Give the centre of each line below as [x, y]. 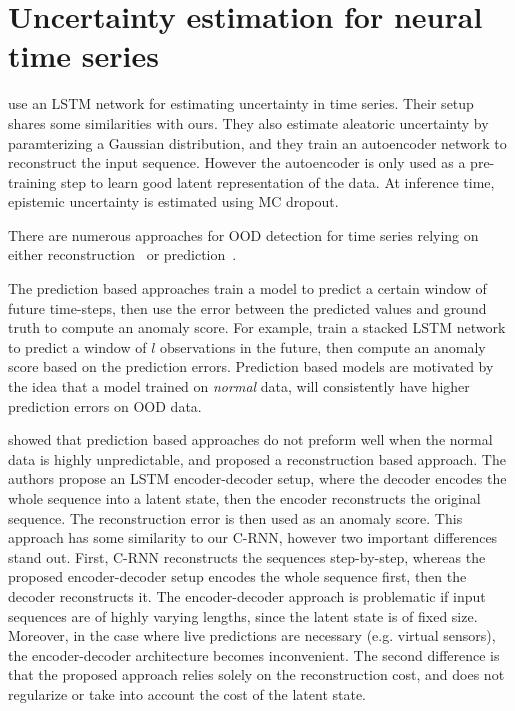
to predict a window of [77, 346]
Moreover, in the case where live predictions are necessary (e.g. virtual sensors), [252, 635]
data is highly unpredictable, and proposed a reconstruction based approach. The [257, 458]
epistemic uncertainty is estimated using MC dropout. [173, 201]
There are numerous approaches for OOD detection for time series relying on [243, 234]
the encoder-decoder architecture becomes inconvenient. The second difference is [254, 654]
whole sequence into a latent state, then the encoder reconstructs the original [244, 498]
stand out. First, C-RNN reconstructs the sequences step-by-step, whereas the [247, 556]
